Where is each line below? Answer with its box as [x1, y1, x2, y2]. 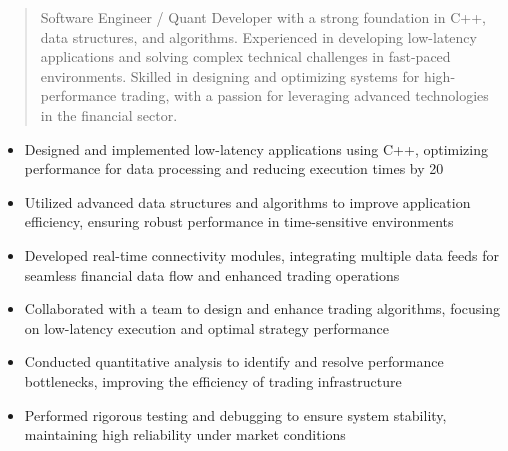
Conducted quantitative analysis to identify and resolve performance [24, 351, 444, 372]
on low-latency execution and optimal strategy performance [24, 317, 389, 338]
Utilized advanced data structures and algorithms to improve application [24, 191, 471, 212]
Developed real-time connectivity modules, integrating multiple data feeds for [24, 244, 499, 265]
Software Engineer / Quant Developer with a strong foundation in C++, [40, 7, 486, 27]
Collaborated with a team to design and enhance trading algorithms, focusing [24, 298, 501, 319]
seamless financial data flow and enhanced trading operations [24, 264, 400, 285]
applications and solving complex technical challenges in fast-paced [40, 46, 451, 67]
